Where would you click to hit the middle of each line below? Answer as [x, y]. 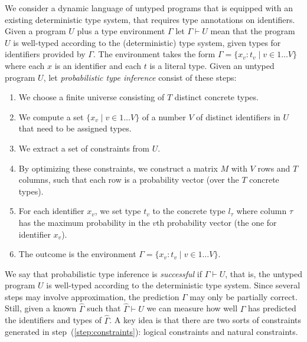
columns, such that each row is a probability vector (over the [129, 180]
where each [25, 65]
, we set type [118, 211]
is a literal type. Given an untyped [212, 65]
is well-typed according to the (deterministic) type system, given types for [147, 42]
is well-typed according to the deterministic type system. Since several [173, 285]
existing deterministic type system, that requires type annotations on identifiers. [150, 19]
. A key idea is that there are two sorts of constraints [205, 320]
